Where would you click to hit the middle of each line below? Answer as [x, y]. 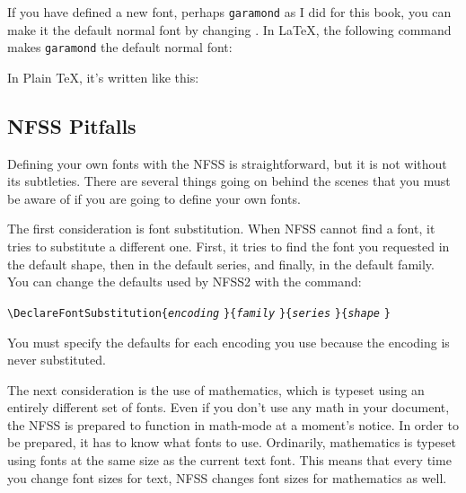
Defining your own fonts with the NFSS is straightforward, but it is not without [227, 163]
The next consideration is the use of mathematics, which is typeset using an [216, 389]
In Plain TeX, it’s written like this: [103, 77]
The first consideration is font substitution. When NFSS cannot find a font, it [221, 229]
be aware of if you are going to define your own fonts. [154, 198]
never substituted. [57, 360]
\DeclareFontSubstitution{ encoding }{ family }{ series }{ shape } [199, 313]
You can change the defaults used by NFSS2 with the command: [185, 282]
